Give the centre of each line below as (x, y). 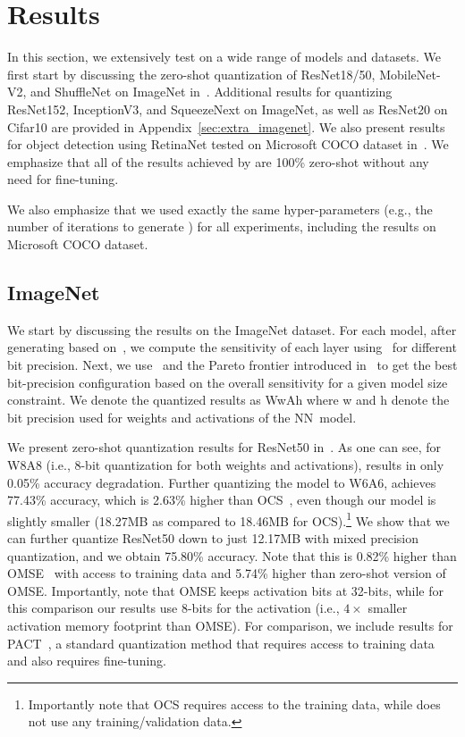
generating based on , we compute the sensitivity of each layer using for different (232, 347)
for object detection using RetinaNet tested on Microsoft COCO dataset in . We (228, 144)
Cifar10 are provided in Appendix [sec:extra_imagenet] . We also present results (226, 126)
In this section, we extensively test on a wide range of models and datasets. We (224, 57)
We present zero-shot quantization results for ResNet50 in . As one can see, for (224, 447)
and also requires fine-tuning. (87, 661)
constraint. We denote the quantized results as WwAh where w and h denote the (228, 400)
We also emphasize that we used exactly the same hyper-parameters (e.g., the (220, 209)
